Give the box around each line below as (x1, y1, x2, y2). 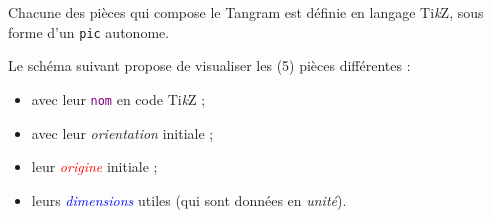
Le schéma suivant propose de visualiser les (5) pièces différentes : (8, 55, 411, 76)
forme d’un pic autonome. (8, 21, 170, 42)
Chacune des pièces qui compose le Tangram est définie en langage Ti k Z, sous (8, 2, 484, 22)
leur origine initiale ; (31, 156, 158, 177)
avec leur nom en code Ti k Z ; (31, 88, 206, 109)
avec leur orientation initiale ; (31, 122, 214, 143)
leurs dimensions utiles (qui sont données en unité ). (31, 189, 347, 210)
